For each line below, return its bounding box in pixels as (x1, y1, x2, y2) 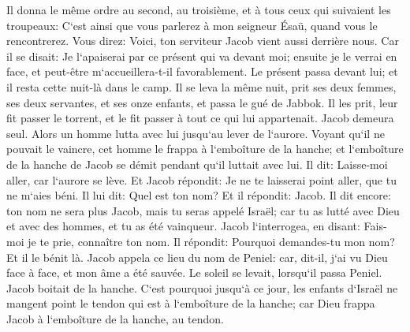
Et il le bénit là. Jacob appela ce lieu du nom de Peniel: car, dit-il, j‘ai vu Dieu (6, 248, 388, 265)
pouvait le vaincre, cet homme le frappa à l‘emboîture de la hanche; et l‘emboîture (6, 140, 404, 157)
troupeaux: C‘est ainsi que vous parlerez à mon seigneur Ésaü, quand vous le (6, 17, 378, 33)
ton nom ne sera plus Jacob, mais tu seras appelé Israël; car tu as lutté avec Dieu (6, 202, 400, 218)
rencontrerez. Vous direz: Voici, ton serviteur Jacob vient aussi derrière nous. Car (6, 32, 399, 49)
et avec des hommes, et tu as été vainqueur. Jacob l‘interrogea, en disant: (6, 218, 360, 234)
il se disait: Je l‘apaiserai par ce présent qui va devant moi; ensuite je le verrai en (6, 47, 397, 64)
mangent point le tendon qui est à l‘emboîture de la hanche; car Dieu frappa (6, 295, 375, 311)
